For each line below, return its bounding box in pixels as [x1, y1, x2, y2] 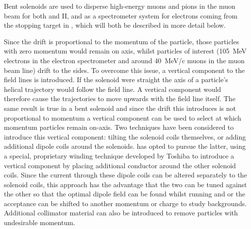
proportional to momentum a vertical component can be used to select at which [4, 112, 241, 123]
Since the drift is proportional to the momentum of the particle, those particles [4, 36, 239, 46]
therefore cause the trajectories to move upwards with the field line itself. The [4, 93, 235, 104]
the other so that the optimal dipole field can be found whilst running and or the [4, 189, 245, 199]
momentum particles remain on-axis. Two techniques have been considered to [4, 122, 234, 132]
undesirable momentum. [4, 217, 75, 228]
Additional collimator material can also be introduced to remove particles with [4, 208, 238, 218]
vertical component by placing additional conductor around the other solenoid [4, 160, 236, 170]
